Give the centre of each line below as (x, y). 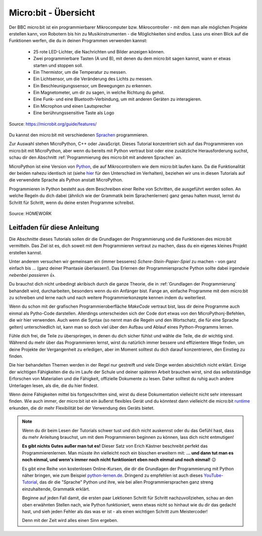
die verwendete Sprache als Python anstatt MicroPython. (66, 180)
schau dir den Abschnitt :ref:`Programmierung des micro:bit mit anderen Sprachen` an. (96, 157)
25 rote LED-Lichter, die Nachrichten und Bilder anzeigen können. (99, 51)
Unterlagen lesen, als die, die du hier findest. (54, 385)
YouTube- (214, 475)
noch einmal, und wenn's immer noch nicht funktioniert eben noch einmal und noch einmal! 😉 (119, 460)
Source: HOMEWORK (30, 213)
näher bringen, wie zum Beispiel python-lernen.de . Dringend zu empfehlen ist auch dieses (113, 475)
